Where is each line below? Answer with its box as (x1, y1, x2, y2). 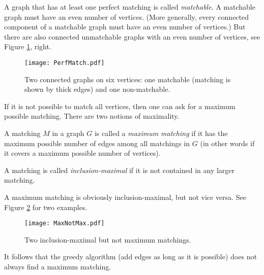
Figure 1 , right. (4, 41, 51, 52)
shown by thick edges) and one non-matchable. (24, 84, 170, 94)
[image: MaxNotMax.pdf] (24, 220, 105, 227)
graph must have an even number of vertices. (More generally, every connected (4, 11, 249, 22)
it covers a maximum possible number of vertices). (4, 148, 161, 158)
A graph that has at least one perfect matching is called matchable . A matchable (4, 2, 255, 12)
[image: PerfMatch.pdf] (24, 59, 105, 66)
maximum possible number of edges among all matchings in (4, 137, 190, 148)
